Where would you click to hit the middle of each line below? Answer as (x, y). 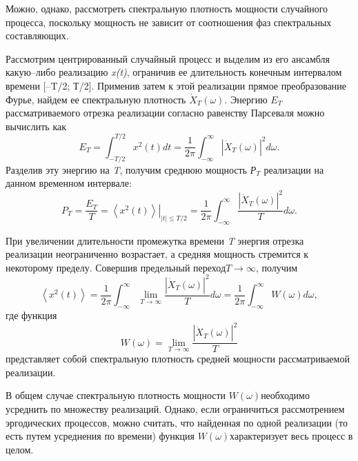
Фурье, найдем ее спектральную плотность (96, 99)
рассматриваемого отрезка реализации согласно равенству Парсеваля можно (165, 113)
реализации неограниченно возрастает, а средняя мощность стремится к (157, 254)
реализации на (294, 169)
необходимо (285, 395)
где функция (31, 315)
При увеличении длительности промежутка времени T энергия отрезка (155, 240)
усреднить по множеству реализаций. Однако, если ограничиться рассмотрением (175, 408)
